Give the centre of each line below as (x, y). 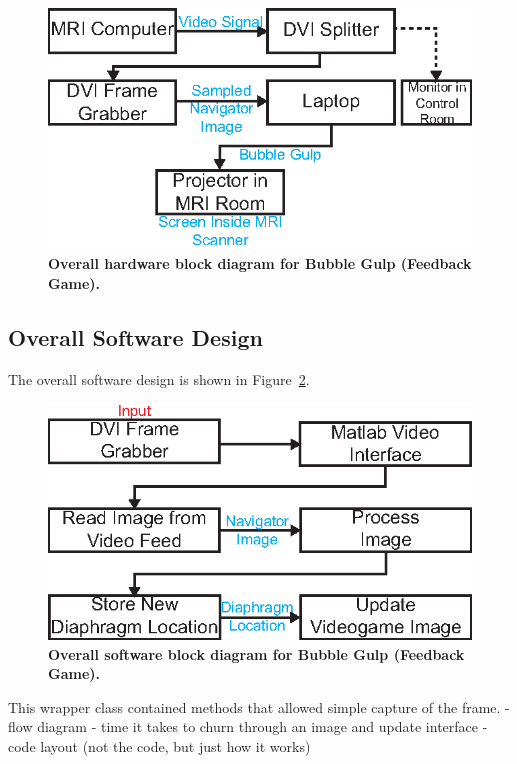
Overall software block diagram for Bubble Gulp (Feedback (256, 653)
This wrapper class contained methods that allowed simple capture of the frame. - (259, 706)
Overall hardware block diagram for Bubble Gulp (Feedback (260, 263)
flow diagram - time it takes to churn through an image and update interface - (248, 726)
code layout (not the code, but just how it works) (159, 745)
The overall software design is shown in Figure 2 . (159, 378)
